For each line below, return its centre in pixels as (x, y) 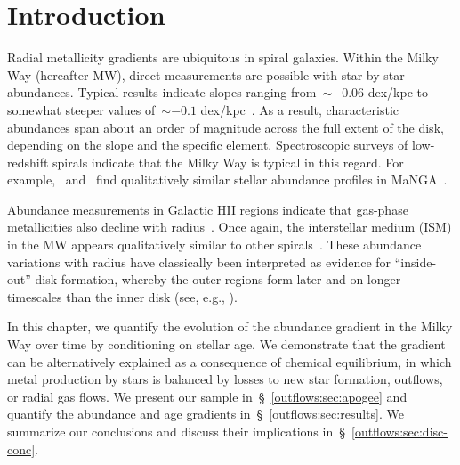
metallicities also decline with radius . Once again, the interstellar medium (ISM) (230, 227)
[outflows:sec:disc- (399, 431)
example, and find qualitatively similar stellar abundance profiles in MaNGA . (227, 179)
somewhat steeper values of (81, 109)
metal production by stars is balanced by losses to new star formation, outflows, (225, 379)
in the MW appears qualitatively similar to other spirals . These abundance (214, 245)
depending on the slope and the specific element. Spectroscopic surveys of (208, 145)
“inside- (416, 261)
